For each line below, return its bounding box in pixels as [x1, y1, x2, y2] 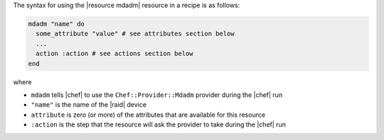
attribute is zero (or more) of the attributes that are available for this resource [31, 110, 266, 119]
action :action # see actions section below [36, 49, 193, 58]
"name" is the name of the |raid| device [31, 100, 147, 109]
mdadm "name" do [28, 20, 85, 28]
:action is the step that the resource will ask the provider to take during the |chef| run [31, 120, 286, 129]
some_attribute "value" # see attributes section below [36, 30, 235, 38]
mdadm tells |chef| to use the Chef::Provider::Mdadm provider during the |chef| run [31, 91, 283, 99]
